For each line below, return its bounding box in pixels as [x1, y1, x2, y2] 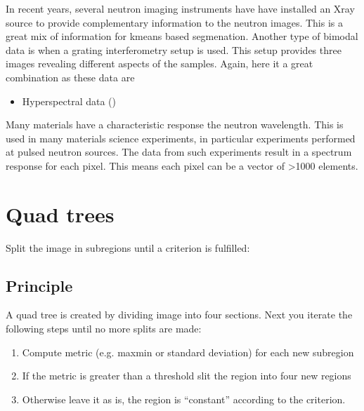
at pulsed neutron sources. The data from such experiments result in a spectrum [6, 144, 352, 159]
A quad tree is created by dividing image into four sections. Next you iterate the [6, 307, 353, 322]
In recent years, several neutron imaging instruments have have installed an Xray [6, 1, 355, 15]
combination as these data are [6, 69, 135, 84]
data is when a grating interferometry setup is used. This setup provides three [6, 42, 342, 57]
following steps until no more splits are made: [6, 321, 202, 336]
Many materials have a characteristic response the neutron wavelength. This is [6, 117, 344, 132]
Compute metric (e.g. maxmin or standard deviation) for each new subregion [22, 344, 354, 359]
